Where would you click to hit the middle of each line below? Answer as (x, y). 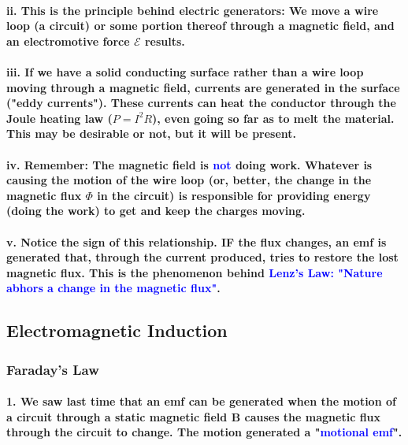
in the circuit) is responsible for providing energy (234, 195)
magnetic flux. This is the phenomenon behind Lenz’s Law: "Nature (195, 272)
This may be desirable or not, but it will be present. (152, 133)
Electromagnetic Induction (117, 330)
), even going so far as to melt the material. (273, 118)
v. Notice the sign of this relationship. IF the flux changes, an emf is (197, 241)
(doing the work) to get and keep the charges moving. (156, 211)
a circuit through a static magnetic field (117, 416)
